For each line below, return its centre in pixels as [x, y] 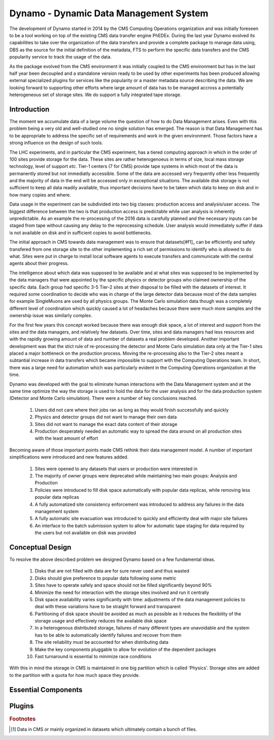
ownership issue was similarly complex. [51, 316]
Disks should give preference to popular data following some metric [106, 578]
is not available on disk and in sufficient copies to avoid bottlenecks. [81, 233]
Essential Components [46, 690]
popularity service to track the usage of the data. [60, 57]
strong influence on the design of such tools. [56, 143]
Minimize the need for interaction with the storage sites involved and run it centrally [122, 592]
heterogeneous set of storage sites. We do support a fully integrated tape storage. [95, 95]
